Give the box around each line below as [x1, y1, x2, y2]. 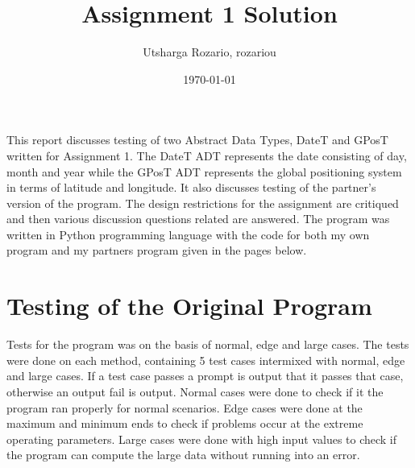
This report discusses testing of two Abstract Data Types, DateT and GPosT [6, 131, 388, 148]
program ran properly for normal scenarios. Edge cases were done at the [6, 399, 363, 416]
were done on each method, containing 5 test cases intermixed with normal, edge [6, 351, 405, 368]
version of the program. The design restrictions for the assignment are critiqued [6, 194, 399, 211]
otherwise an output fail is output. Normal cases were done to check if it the [6, 383, 384, 400]
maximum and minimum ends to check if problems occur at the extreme [6, 415, 363, 432]
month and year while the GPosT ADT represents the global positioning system [6, 163, 402, 180]
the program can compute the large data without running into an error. [6, 446, 360, 463]
